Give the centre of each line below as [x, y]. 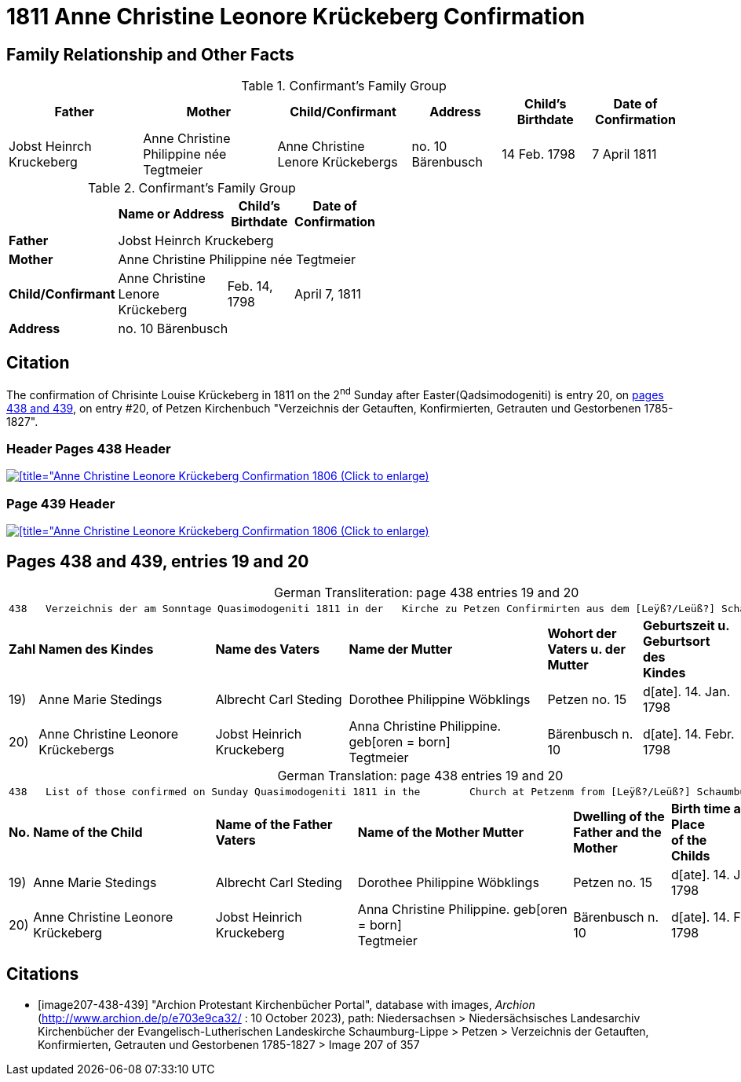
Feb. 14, [250, 286]
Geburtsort [676, 642]
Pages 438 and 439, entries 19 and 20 [158, 561]
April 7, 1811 [328, 294]
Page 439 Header [61, 503]
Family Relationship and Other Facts [150, 54]
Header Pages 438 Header [89, 449]
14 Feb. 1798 [538, 154]
